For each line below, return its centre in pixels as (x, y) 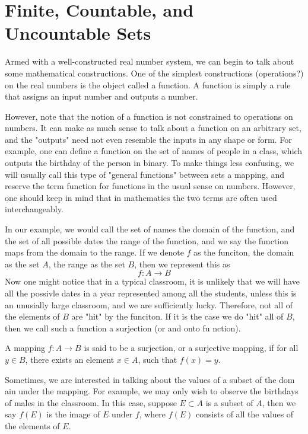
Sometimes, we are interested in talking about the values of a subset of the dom (150, 379)
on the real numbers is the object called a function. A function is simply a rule (148, 84)
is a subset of (229, 402)
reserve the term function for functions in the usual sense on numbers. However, (150, 186)
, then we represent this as (182, 264)
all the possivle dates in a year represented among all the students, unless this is (151, 293)
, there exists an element (70, 359)
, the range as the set (87, 264)
